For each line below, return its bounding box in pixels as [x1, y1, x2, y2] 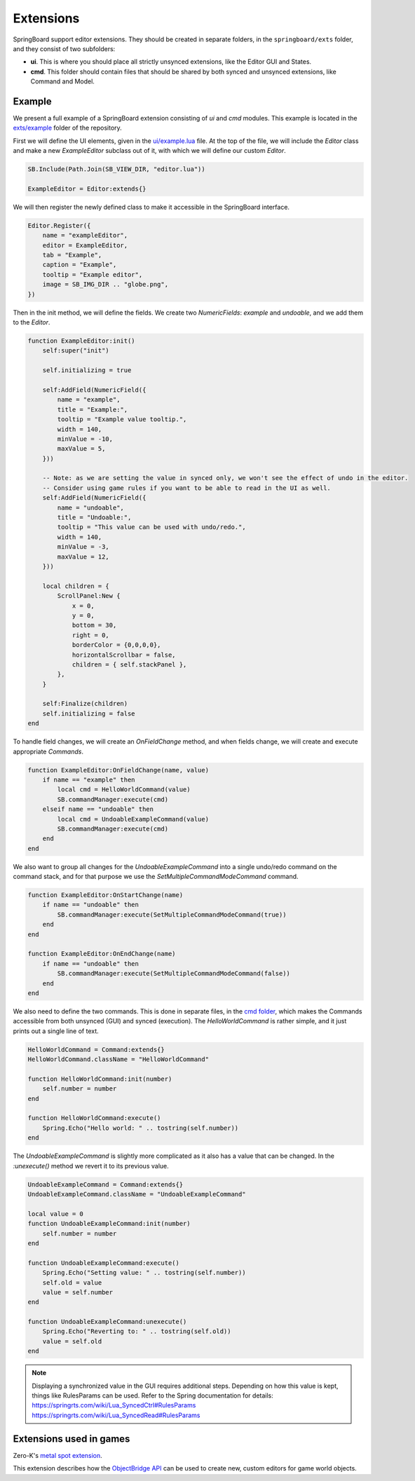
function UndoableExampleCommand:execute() [27, 1259, 180, 1267]
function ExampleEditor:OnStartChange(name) [27, 891, 184, 899]
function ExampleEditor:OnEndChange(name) [27, 950, 176, 958]
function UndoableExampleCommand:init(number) [27, 1220, 191, 1228]
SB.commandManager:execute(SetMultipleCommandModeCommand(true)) [57, 910, 287, 918]
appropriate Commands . [13, 747, 84, 756]
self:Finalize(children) [42, 699, 128, 708]
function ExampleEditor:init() [27, 337, 136, 345]
